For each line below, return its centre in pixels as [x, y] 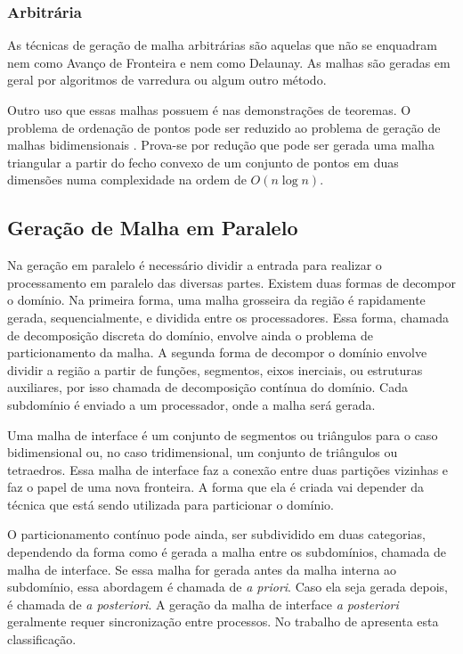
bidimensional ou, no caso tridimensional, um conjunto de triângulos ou [203, 452]
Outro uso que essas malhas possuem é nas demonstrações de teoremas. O [209, 110]
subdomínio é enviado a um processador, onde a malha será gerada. [191, 404]
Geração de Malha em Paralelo [153, 228]
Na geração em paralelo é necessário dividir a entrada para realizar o [195, 265]
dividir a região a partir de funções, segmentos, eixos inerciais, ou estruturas [215, 369]
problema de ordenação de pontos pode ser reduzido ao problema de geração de [224, 127]
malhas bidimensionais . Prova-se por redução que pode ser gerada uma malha [221, 145]
